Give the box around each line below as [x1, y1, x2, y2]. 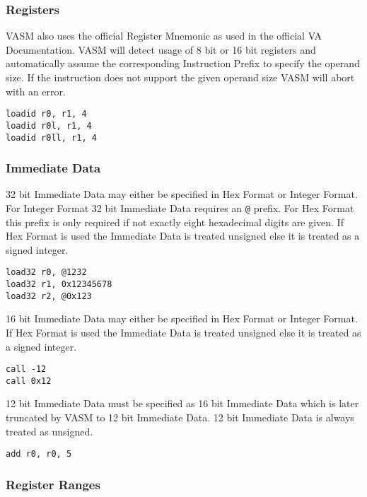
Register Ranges [6, 475, 100, 493]
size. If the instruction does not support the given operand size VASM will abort [6, 70, 355, 84]
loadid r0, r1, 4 [6, 109, 87, 119]
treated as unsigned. [6, 423, 93, 438]
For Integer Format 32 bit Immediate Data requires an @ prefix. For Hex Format [6, 200, 354, 215]
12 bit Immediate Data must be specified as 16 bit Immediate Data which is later [6, 396, 359, 411]
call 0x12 [6, 375, 52, 386]
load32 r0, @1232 [6, 267, 87, 278]
